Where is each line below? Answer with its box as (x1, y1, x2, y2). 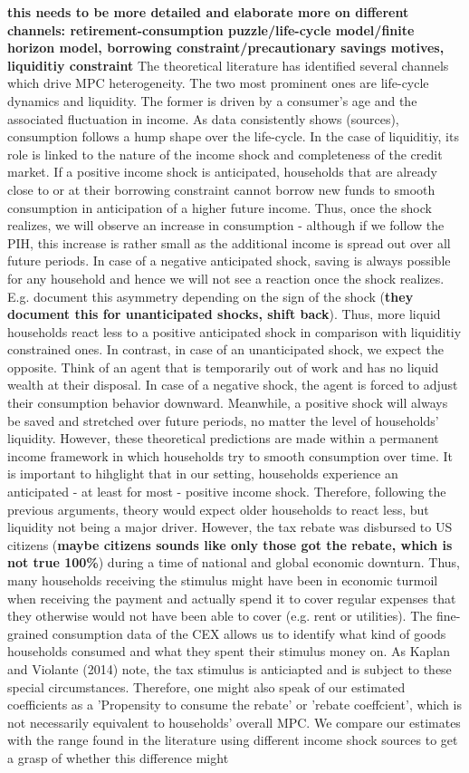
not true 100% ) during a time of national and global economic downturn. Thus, (7, 553, 460, 572)
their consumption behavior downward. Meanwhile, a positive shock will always (7, 393, 448, 412)
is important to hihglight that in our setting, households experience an (7, 464, 398, 483)
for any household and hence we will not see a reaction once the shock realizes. (7, 268, 445, 287)
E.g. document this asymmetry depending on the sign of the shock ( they (7, 286, 414, 305)
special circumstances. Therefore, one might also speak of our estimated (7, 677, 406, 696)
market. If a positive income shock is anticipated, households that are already (7, 162, 437, 181)
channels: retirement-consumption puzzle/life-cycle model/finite (7, 20, 415, 39)
